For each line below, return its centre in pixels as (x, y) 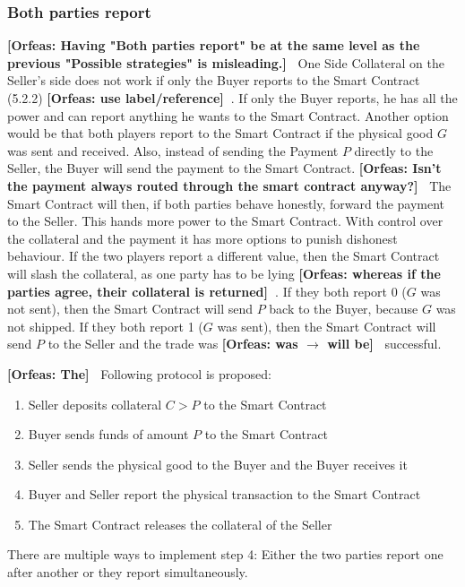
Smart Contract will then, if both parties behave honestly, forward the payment (226, 203)
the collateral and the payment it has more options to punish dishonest (202, 238)
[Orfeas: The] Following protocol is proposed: (139, 373)
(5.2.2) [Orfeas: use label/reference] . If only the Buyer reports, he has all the (232, 98)
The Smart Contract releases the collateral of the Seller (180, 524)
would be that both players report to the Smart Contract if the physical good (220, 133)
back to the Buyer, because (344, 309)
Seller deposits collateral (95, 404)
